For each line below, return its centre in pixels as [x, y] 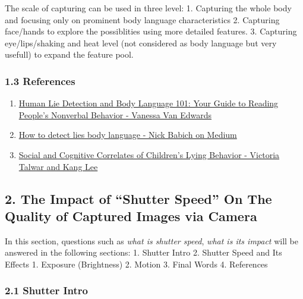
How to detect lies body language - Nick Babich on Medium [128, 135]
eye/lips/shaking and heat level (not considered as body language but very [141, 43]
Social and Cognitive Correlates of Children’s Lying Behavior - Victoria [149, 154]
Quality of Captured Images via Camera [131, 215]
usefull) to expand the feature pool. [69, 54]
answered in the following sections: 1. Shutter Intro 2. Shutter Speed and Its [143, 252]
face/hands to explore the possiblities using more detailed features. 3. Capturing [151, 31]
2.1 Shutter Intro [46, 290]
